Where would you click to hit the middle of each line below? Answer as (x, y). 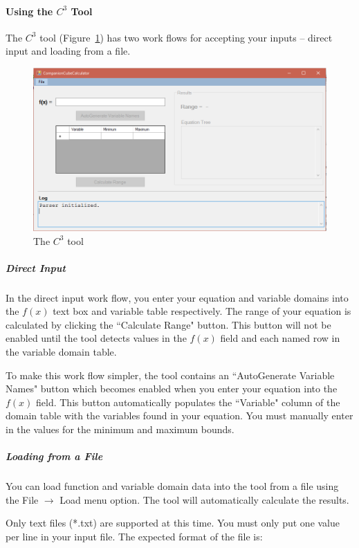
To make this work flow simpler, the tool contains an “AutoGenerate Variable (170, 375)
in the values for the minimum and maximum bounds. (120, 429)
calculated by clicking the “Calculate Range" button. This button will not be (168, 324)
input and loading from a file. (68, 51)
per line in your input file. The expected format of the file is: (134, 536)
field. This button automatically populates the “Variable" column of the (188, 402)
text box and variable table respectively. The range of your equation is (202, 311)
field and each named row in (280, 338)
